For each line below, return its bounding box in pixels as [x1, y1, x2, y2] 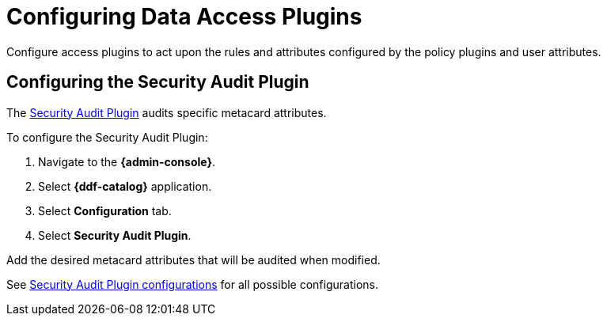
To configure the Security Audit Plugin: [6, 130, 208, 144]
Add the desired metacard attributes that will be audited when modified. [6, 252, 381, 267]
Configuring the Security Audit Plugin [6, 72, 309, 93]
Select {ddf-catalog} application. [38, 179, 212, 193]
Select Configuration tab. [38, 203, 172, 218]
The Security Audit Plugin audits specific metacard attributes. [6, 105, 327, 119]
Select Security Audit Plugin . [38, 228, 192, 242]
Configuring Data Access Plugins [6, 3, 362, 30]
